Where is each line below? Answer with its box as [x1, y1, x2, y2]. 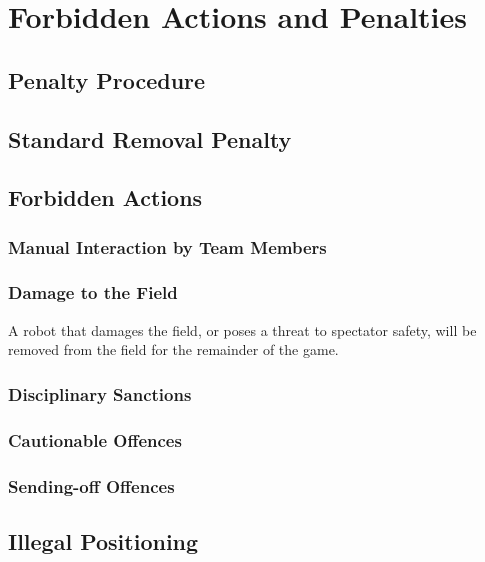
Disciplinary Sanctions [8, 381, 192, 406]
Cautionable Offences [8, 427, 182, 452]
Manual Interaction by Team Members [8, 234, 327, 259]
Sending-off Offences [8, 473, 175, 498]
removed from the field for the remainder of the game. [8, 339, 339, 360]
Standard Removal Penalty [8, 123, 292, 154]
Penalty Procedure [8, 64, 206, 95]
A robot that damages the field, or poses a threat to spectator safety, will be [8, 319, 477, 340]
